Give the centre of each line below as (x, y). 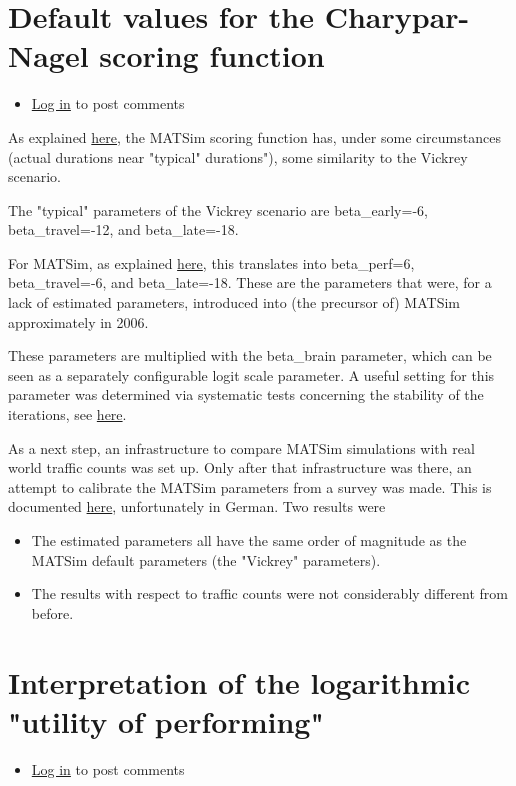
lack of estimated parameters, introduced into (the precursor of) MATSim (234, 302)
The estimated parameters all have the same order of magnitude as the (249, 540)
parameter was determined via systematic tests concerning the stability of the (246, 394)
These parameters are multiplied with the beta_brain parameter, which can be (250, 355)
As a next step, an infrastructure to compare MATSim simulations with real (241, 447)
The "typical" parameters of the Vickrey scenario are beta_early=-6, (218, 209)
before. (52, 612)
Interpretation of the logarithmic (239, 681)
